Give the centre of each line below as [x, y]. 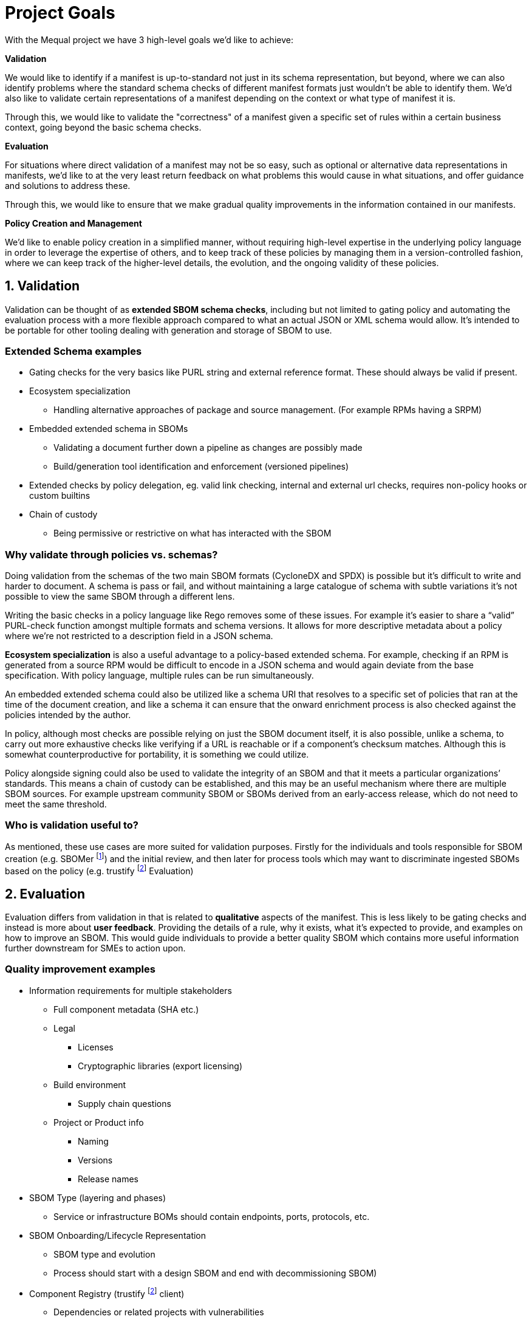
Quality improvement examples [80, 969]
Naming [93, 1141]
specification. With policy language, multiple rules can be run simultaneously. [159, 676]
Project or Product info [99, 1122]
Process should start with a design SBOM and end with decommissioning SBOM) [215, 1273]
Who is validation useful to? [72, 825]
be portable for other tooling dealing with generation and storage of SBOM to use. [169, 330]
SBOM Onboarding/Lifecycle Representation [118, 1235]
